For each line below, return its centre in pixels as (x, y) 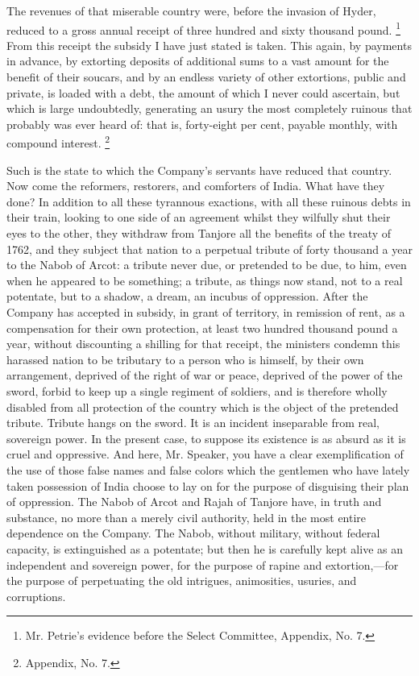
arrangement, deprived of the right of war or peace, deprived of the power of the (205, 375)
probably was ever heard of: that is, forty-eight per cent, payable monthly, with (202, 124)
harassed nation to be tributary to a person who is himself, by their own (185, 359)
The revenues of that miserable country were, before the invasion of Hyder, (191, 10)
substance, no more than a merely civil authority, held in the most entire (187, 517)
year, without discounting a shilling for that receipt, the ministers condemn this (203, 344)
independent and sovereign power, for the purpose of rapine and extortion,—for (203, 564)
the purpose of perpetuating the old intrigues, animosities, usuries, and (182, 581)
